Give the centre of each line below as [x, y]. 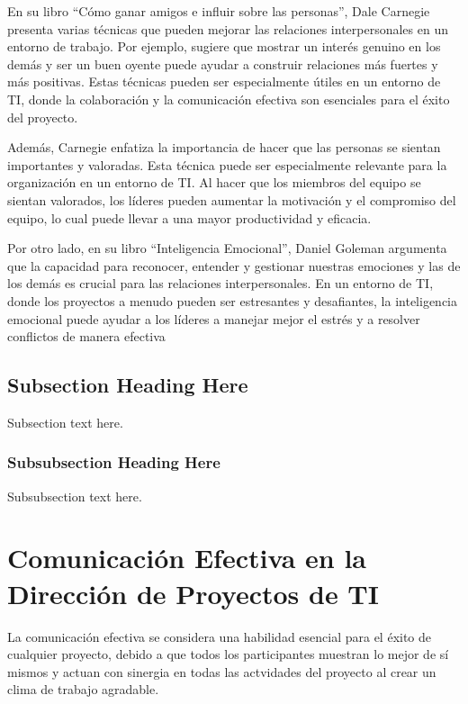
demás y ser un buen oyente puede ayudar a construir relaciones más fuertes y [223, 63]
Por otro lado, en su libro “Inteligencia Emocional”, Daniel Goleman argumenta [227, 248]
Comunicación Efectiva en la [187, 558]
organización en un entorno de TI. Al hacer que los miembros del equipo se [214, 182]
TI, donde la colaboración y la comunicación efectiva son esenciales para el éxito [229, 99]
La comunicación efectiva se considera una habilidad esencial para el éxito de [220, 636]
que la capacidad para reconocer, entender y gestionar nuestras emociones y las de [234, 265]
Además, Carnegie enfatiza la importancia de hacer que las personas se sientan [224, 147]
